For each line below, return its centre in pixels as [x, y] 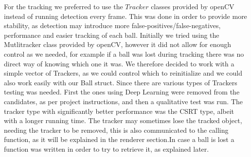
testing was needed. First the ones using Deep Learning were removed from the [122, 92]
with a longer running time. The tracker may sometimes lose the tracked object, [123, 120]
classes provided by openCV [193, 6]
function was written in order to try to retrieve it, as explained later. [107, 149]
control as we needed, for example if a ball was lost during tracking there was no [124, 54]
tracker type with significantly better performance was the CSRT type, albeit [119, 111]
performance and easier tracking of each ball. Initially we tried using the [112, 35]
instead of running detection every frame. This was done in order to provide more [125, 16]
